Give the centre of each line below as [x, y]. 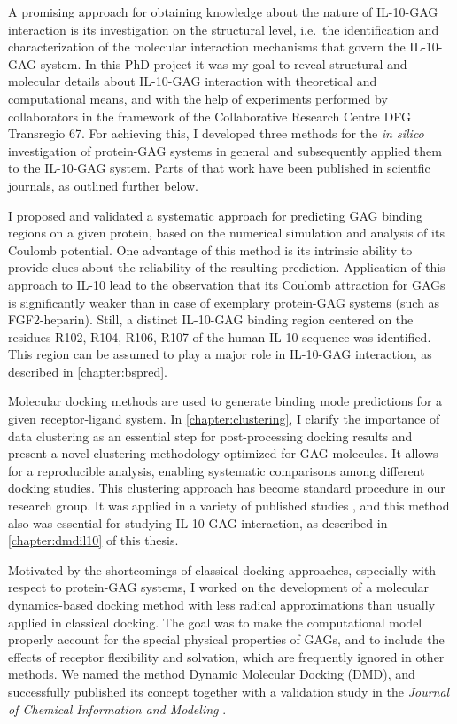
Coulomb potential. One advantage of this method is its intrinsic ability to [210, 249]
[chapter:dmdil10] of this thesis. [93, 540]
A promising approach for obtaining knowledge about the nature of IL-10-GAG [223, 12]
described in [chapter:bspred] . [88, 371]
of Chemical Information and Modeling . [117, 708]
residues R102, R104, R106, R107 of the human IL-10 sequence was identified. [220, 336]
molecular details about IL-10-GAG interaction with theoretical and [193, 81]
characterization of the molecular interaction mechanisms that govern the [207, 47]
